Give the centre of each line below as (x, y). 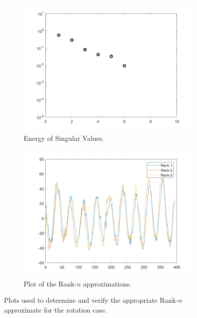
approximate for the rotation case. (56, 309)
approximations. (107, 283)
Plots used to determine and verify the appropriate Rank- (91, 300)
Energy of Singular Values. (64, 138)
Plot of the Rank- (50, 283)
